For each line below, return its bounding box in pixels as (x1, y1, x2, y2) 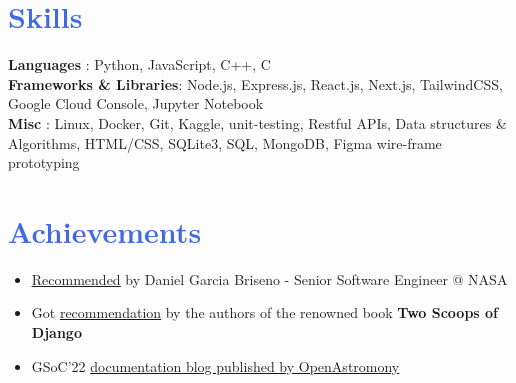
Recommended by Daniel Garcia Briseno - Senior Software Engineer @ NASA (31, 268, 508, 289)
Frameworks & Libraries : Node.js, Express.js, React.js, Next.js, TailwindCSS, (8, 73, 503, 94)
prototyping (8, 152, 80, 173)
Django (31, 322, 82, 342)
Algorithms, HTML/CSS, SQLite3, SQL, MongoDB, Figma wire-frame (8, 132, 442, 153)
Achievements (8, 210, 202, 251)
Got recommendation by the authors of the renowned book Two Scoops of (31, 302, 499, 323)
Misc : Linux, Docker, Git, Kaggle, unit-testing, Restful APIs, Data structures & (8, 112, 507, 133)
